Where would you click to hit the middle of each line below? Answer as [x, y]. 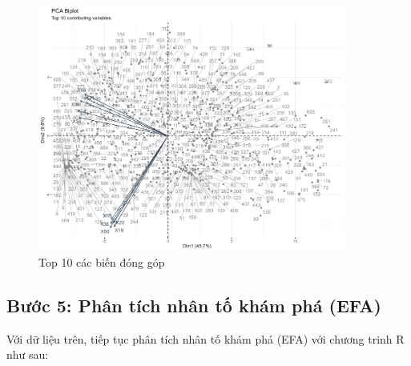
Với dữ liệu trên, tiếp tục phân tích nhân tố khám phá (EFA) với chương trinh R [205, 338]
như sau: [28, 354]
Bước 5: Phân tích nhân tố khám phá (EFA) [194, 305]
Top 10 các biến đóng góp [102, 261]
